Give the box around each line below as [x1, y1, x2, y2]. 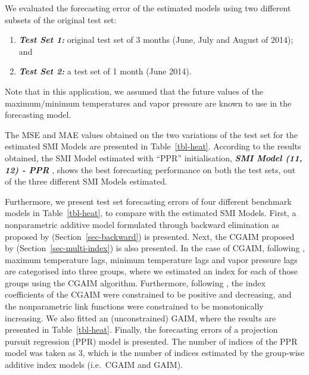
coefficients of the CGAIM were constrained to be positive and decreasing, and [5, 288, 292, 301]
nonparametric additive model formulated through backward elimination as [5, 218, 279, 230]
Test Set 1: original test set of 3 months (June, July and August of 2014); [18, 33, 294, 46]
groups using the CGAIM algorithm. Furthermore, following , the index [5, 276, 266, 289]
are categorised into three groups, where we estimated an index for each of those [5, 265, 298, 277]
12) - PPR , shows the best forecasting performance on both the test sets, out [5, 163, 296, 176]
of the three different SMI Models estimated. [5, 175, 167, 187]
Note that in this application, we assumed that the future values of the [5, 85, 263, 97]
